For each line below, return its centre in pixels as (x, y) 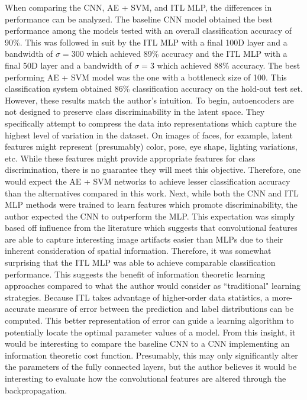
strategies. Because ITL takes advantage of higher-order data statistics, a (137, 297)
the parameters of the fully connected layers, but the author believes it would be (151, 367)
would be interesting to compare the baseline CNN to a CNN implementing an (147, 343)
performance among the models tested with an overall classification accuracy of (148, 30)
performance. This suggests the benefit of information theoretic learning (135, 274)
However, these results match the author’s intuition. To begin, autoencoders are (149, 100)
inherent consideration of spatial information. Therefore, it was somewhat (138, 251)
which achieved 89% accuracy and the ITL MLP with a (187, 54)
